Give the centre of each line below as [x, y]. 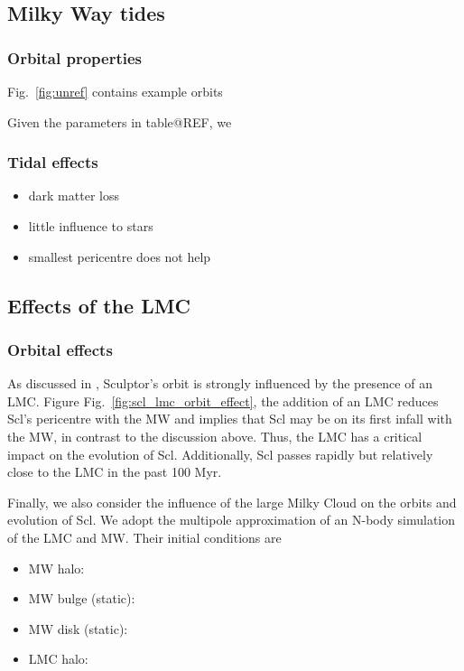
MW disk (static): [78, 628]
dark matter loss [74, 196]
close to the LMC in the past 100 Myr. [115, 472]
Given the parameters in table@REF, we [120, 121]
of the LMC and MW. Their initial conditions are [144, 537]
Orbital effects [60, 349]
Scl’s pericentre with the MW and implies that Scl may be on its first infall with [230, 419]
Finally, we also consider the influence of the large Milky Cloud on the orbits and [232, 502]
